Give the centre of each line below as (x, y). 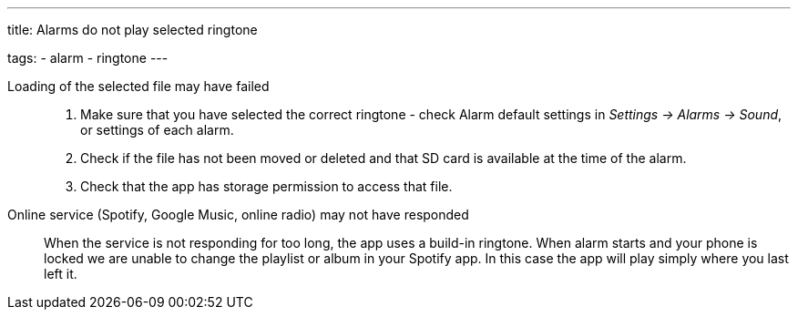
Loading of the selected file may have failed (138, 86)
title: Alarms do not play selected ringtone (133, 30)
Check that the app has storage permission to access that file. (266, 186)
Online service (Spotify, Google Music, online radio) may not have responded (238, 215)
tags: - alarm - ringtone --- (88, 58)
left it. (61, 274)
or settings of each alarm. (157, 130)
